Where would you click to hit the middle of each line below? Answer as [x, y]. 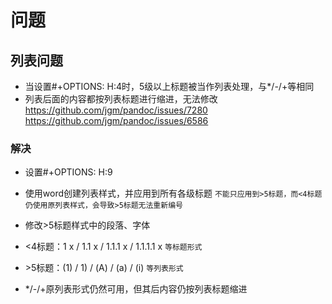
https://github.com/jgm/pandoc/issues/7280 [116, 110]
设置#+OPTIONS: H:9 [68, 172]
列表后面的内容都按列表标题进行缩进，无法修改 [121, 99]
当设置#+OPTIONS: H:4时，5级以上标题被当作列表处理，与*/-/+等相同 [169, 86]
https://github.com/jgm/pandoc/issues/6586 [116, 120]
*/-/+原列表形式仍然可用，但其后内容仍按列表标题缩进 [136, 289]
